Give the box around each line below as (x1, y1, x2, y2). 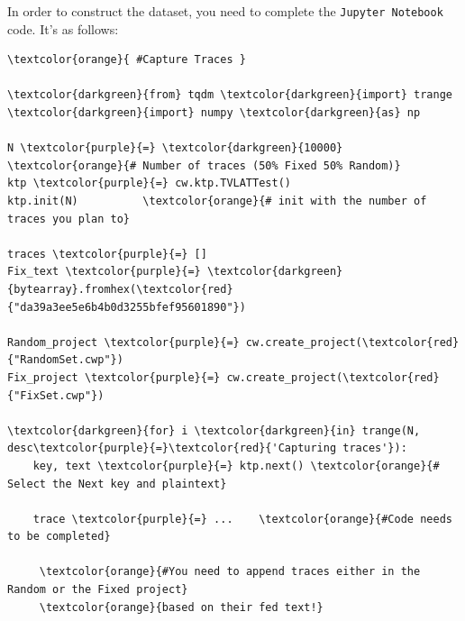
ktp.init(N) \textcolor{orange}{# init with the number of (7, 195, 427, 207)
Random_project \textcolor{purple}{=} (7, 335, 240, 349)
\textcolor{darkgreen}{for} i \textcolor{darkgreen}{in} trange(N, (7, 424, 421, 437)
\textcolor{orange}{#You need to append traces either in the (39, 565, 421, 579)
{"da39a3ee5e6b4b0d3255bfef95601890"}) (7, 300, 246, 314)
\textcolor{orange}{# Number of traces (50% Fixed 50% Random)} (7, 159, 401, 172)
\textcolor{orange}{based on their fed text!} (39, 600, 324, 614)
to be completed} (7, 530, 111, 543)
